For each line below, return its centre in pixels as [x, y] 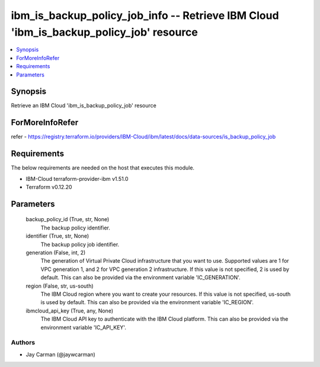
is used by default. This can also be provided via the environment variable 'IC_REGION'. [147, 302]
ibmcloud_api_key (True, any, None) [70, 311]
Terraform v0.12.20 [49, 187]
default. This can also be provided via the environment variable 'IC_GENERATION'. [140, 277]
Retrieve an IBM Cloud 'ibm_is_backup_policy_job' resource [84, 106]
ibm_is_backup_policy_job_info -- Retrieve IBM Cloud [145, 15]
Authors [23, 343]
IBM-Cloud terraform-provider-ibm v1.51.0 [77, 178]
